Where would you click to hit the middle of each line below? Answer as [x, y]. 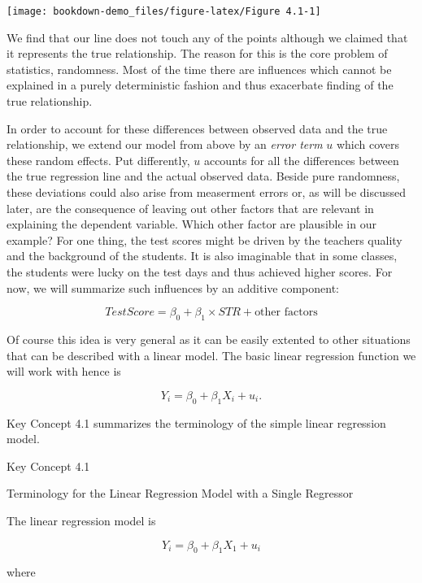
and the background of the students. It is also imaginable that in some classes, [202, 256]
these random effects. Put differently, [98, 160]
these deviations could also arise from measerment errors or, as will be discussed [206, 192]
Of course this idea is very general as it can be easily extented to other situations [209, 339]
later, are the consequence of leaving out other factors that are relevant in [190, 208]
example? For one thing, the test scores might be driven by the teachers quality [204, 239]
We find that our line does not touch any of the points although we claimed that [207, 37]
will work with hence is [64, 371]
